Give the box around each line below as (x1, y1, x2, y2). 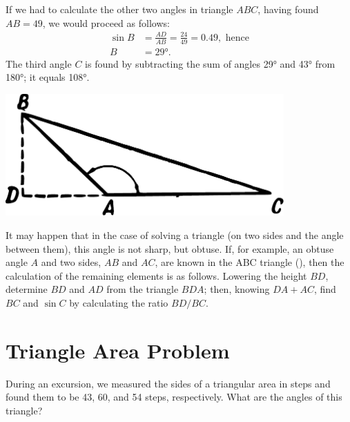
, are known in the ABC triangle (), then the (155, 255, 344, 269)
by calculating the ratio (69, 295, 168, 309)
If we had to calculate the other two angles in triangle (6, 2, 233, 16)
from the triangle (106, 282, 179, 296)
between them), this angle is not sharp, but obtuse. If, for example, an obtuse (6, 241, 334, 256)
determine (6, 282, 48, 296)
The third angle (6, 56, 72, 70)
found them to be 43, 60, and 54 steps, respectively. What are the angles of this (6, 390, 342, 404)
